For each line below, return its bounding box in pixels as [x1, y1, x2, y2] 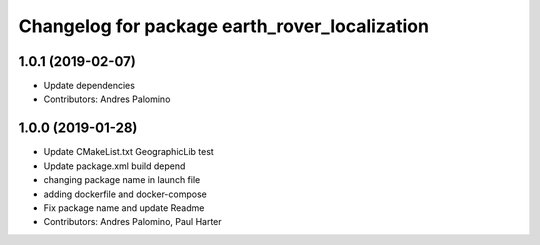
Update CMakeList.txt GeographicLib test [43, 146, 214, 158]
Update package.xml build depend [43, 160, 186, 172]
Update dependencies [43, 80, 135, 92]
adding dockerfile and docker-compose [43, 188, 207, 200]
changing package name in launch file [43, 174, 201, 186]
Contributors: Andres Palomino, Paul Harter [43, 216, 222, 228]
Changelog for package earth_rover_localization [18, 15, 430, 37]
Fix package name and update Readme [43, 201, 205, 214]
